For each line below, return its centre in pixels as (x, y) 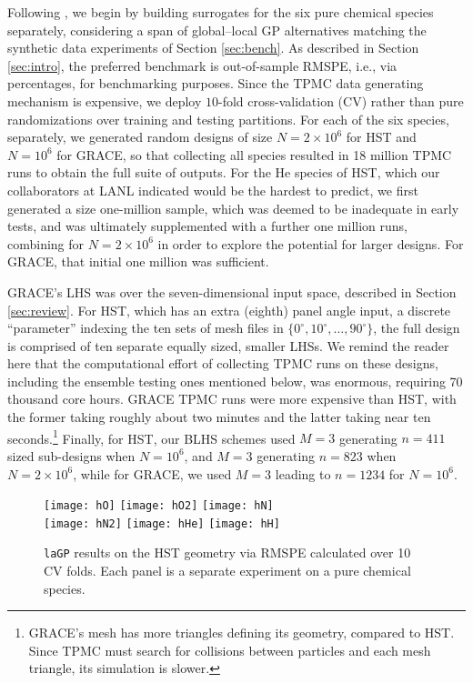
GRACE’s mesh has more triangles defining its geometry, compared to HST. (242, 633)
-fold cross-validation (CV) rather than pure (341, 100)
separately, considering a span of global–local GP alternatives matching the (217, 30)
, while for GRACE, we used (152, 473)
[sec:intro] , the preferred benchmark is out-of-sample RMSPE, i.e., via (202, 65)
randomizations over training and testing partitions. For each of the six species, (228, 119)
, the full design (417, 328)
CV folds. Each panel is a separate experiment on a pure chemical (227, 571)
